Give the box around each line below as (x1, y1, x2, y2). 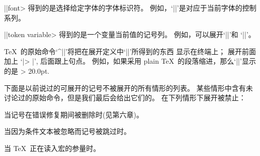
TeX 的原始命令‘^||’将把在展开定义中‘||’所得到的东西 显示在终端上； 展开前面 (4, 46, 256, 56)
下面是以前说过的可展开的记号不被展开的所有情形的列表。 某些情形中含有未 (4, 82, 253, 93)
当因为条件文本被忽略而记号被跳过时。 (4, 126, 131, 136)
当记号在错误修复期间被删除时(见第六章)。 (4, 109, 143, 119)
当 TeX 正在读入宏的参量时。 (4, 142, 101, 153)
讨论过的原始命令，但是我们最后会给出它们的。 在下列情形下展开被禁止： (4, 92, 246, 103)
